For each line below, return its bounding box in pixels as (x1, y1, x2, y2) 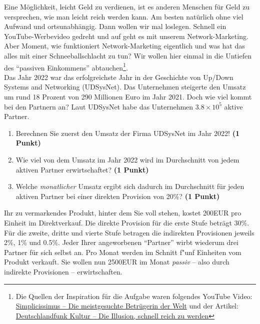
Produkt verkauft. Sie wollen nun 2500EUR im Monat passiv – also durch (4, 256, 229, 267)
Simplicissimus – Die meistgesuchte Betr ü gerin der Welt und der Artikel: (15, 300, 238, 311)
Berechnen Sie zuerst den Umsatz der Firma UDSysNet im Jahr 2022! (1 (15, 127, 239, 138)
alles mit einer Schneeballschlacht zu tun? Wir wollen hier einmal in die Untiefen (4, 50, 251, 60)
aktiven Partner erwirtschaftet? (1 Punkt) (15, 164, 149, 174)
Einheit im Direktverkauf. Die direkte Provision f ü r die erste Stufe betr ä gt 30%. (4, 217, 249, 227)
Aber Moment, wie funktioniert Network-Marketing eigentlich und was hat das (4, 40, 245, 51)
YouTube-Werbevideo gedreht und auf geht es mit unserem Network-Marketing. (4, 30, 248, 41)
